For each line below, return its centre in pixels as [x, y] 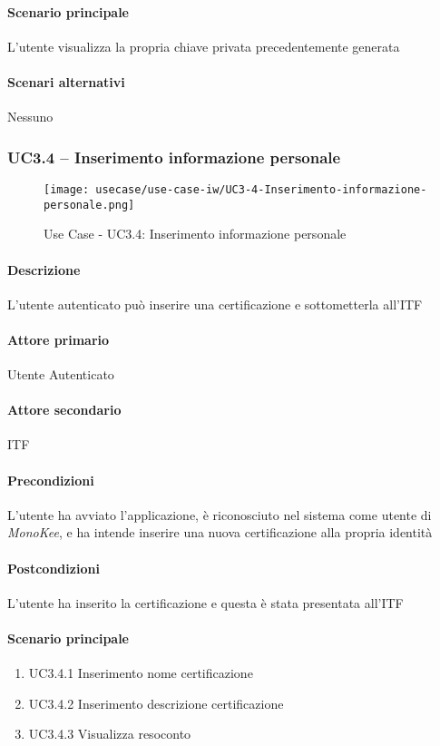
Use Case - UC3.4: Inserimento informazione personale [195, 234]
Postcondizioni [54, 568]
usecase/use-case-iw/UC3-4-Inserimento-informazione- [261, 190]
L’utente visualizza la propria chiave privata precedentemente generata [204, 46]
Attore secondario [64, 410]
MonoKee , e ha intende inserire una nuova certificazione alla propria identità [220, 532]
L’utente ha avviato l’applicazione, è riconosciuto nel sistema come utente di [220, 514]
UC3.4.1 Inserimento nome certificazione [141, 673]
